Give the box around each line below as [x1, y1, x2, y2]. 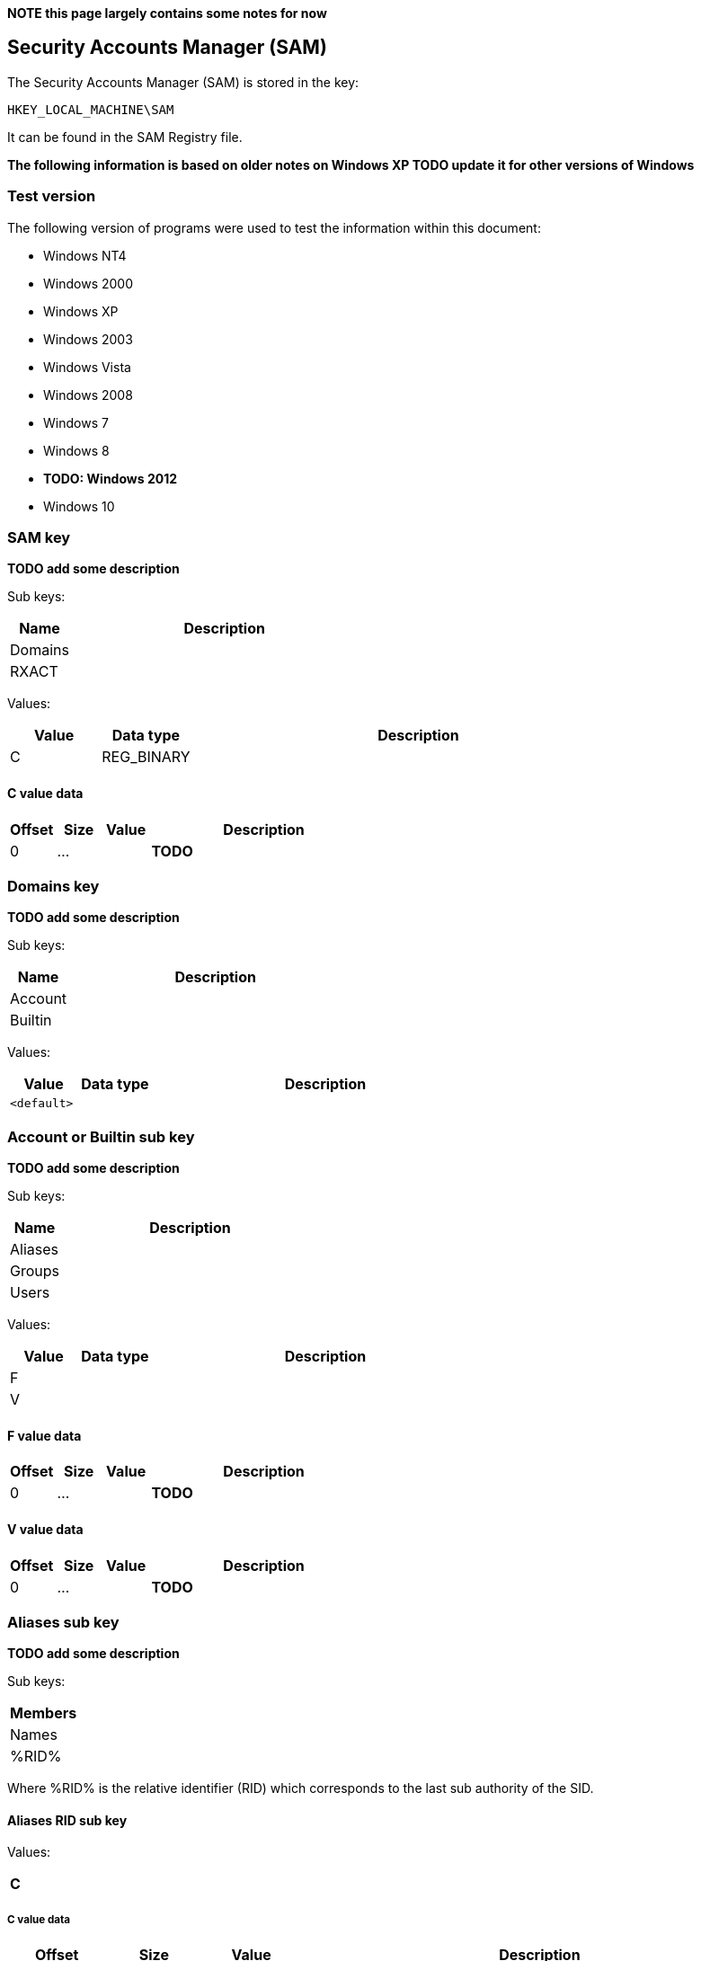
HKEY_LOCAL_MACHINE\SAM [7, 102, 174, 117]
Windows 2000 [43, 275, 133, 291]
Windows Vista [43, 359, 131, 375]
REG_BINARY [102, 748, 191, 767]
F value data [7, 1427, 82, 1443]
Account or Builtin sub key [7, 1127, 195, 1146]
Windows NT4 [43, 247, 127, 263]
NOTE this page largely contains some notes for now [7, 5, 327, 21]
